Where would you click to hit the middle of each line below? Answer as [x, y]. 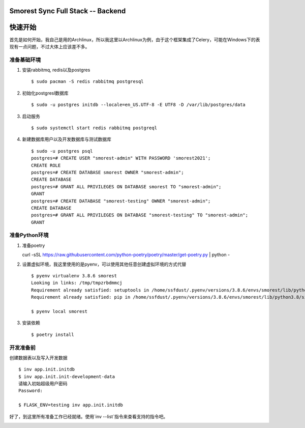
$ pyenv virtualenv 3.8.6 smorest [74, 276]
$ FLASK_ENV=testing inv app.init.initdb [71, 405]
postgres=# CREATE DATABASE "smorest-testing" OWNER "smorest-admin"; [121, 201]
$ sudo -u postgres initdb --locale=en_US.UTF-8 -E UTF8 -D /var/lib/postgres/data [139, 105]
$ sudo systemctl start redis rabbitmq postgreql [94, 128]
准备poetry [34, 245]
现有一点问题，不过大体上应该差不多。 [50, 46]
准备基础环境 [25, 60]
